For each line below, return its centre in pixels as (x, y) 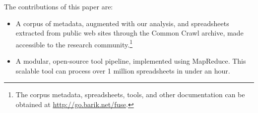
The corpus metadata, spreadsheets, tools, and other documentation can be (130, 94)
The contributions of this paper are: (59, 6)
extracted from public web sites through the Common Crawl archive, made (129, 33)
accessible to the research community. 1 (74, 43)
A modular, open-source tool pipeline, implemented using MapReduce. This (131, 61)
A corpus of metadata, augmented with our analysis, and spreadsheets (122, 23)
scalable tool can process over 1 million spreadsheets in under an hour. (123, 70)
